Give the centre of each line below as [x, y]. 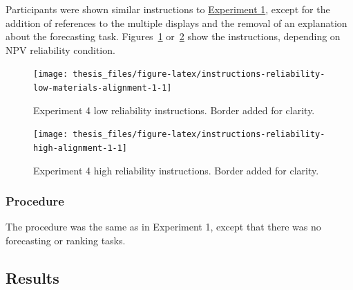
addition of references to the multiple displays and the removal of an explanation [176, 22]
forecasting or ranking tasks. [66, 240]
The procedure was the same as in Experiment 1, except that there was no [163, 227]
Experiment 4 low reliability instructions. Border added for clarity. [174, 110]
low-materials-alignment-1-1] [103, 88]
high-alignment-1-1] [80, 148]
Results [32, 277]
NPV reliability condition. [60, 49]
